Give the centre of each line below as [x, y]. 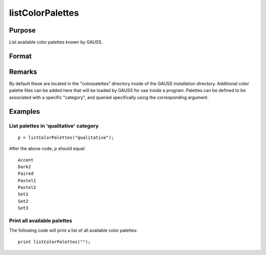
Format [20, 56]
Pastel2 [27, 188]
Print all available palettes [41, 221]
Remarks [23, 72]
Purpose [22, 30]
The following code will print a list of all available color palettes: [73, 230]
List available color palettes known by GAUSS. [56, 42]
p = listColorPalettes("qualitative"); [66, 137]
